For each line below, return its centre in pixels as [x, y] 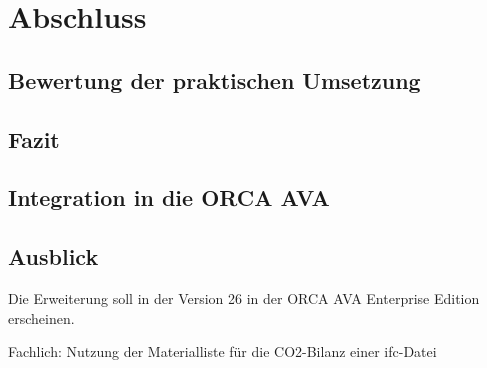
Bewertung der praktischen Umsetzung [214, 79]
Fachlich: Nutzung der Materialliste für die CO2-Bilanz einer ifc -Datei [222, 351]
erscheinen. [41, 317]
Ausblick [53, 256]
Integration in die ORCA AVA [169, 197]
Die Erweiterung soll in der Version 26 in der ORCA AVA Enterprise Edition [244, 297]
